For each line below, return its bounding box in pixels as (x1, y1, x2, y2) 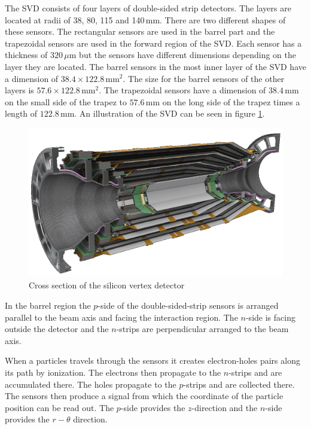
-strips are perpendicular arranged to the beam (116, 322, 289, 335)
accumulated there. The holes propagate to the (5, 378, 176, 390)
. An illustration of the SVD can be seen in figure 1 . (74, 107, 265, 120)
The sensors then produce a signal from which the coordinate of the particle (5, 390, 283, 402)
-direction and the (191, 401, 258, 413)
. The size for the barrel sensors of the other (123, 72, 285, 84)
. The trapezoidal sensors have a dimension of (99, 84, 266, 96)
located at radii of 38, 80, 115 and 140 (5, 13, 145, 26)
